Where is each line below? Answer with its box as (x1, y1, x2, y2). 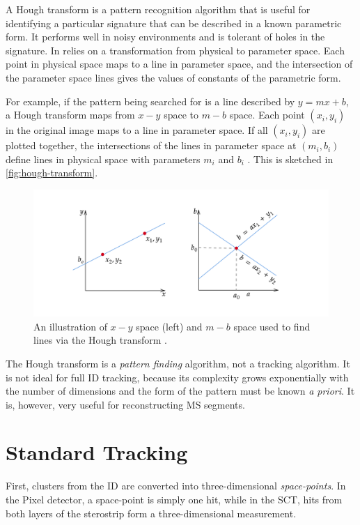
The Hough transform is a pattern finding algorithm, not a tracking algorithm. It (6, 356, 350, 370)
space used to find (233, 319, 311, 333)
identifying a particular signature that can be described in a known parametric (6, 15, 342, 30)
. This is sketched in (247, 151, 334, 166)
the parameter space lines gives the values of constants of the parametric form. (6, 70, 341, 84)
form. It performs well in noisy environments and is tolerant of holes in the (6, 29, 325, 44)
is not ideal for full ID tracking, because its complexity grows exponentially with (6, 370, 349, 384)
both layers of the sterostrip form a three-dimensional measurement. (6, 505, 297, 520)
